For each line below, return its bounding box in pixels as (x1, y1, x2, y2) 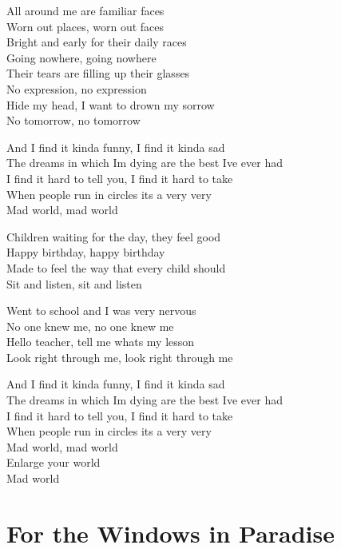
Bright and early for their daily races (6, 34, 187, 50)
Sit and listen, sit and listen (6, 275, 142, 292)
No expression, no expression (6, 80, 147, 97)
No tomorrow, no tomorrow (6, 112, 141, 129)
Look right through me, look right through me (6, 348, 233, 365)
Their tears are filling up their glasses (6, 65, 190, 82)
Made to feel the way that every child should (6, 259, 226, 276)
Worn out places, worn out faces (6, 18, 165, 34)
